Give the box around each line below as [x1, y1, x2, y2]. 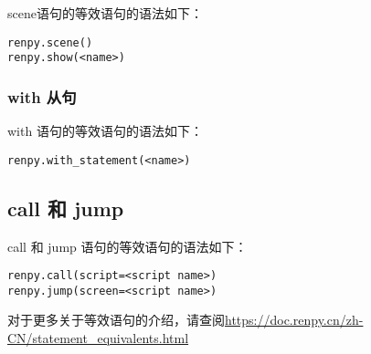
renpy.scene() [7, 36, 93, 49]
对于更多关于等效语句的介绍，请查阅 [7, 310, 225, 329]
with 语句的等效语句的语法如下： [7, 121, 203, 141]
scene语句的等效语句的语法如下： [7, 4, 203, 22]
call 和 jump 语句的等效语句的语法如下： [7, 236, 248, 255]
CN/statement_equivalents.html [7, 328, 189, 348]
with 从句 [7, 85, 77, 108]
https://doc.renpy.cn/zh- [225, 310, 364, 329]
